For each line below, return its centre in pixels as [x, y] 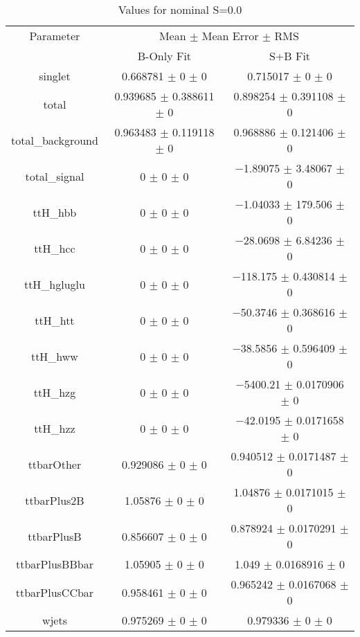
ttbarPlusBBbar [54, 564]
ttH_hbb [55, 212]
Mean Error [230, 36]
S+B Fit [290, 56]
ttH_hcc [55, 248]
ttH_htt [55, 320]
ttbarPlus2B [55, 500]
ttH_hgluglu [54, 284]
